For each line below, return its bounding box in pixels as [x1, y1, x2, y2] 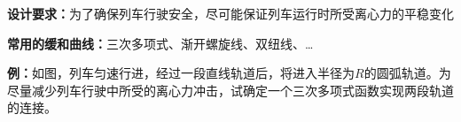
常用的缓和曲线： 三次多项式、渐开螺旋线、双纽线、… [7, 34, 314, 52]
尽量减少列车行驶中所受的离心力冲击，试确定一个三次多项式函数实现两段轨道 [7, 80, 454, 99]
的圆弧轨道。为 [363, 64, 451, 82]
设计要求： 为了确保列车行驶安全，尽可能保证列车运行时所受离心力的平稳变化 [7, 4, 454, 22]
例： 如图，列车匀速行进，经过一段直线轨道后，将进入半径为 [7, 64, 355, 82]
